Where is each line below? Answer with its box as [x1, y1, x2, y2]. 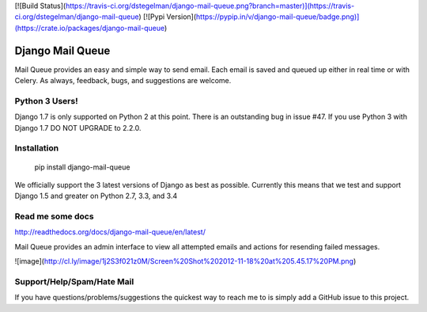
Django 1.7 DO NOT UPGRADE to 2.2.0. [14, 123, 142, 132]
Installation [14, 143, 59, 154]
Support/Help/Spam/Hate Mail [14, 276, 134, 287]
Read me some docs [14, 211, 94, 222]
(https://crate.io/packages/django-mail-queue [14, 23, 165, 32]
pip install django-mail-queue [34, 162, 130, 172]
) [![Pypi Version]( [138, 12, 197, 21]
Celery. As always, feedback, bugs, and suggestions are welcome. [14, 76, 232, 86]
